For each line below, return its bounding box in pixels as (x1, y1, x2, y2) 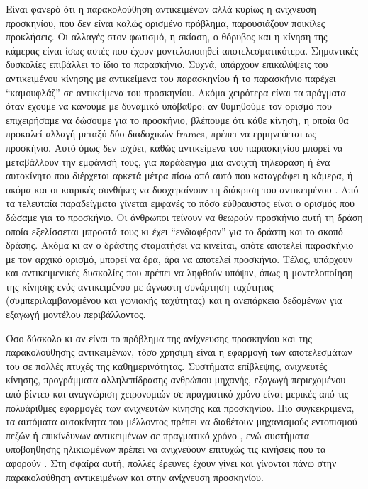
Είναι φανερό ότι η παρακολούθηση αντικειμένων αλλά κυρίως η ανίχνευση (6, 1, 316, 16)
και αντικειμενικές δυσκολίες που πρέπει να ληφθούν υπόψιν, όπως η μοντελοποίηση (6, 265, 353, 280)
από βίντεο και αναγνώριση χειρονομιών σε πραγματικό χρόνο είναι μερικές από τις (6, 386, 349, 401)
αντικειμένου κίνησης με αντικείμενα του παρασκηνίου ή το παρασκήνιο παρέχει (6, 70, 336, 85)
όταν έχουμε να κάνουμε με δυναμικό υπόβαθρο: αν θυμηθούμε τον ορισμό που (6, 99, 332, 113)
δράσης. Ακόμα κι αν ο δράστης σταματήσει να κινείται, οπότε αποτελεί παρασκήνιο (6, 237, 354, 252)
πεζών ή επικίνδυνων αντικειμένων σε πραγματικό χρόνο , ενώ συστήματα (6, 427, 309, 442)
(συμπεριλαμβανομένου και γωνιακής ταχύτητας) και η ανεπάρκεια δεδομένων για (6, 293, 342, 308)
